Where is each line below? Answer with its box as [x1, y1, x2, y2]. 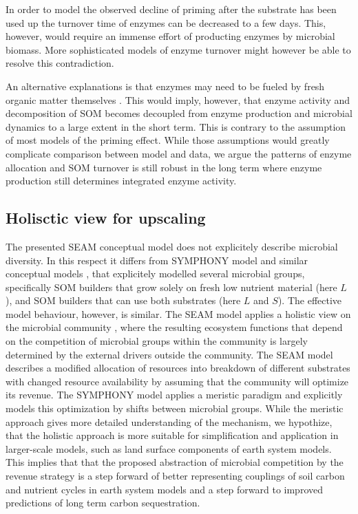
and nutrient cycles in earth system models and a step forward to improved [6, 482, 324, 496]
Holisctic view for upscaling [6, 207, 206, 228]
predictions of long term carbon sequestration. [6, 495, 200, 510]
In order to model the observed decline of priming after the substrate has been [6, 2, 337, 16]
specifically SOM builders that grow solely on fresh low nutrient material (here [6, 279, 337, 294]
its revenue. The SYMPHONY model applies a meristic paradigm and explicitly [6, 387, 343, 402]
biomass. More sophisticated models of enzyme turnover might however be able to [6, 42, 351, 56]
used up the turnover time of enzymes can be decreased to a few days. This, [6, 15, 326, 30]
